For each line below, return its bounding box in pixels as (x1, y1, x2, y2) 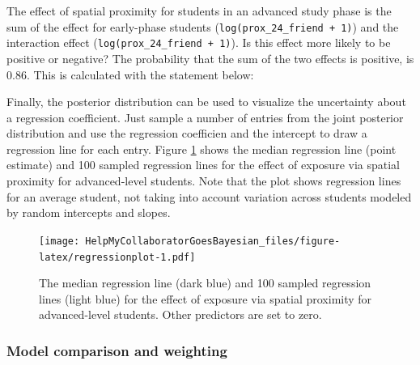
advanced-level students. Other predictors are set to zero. (39, 306, 322, 323)
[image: (39, 235, 80, 247)
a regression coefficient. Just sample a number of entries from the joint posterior (6, 108, 404, 125)
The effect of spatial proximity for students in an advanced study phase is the (6, 2, 392, 19)
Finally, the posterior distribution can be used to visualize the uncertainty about (6, 93, 406, 110)
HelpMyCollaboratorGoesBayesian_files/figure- (85, 235, 341, 247)
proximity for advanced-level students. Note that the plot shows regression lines (6, 172, 401, 189)
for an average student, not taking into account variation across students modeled (6, 188, 412, 205)
